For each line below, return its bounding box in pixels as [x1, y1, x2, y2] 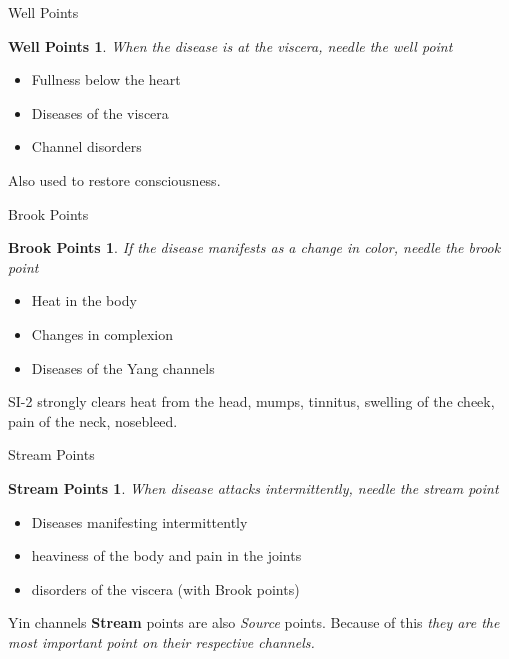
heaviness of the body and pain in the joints [31, 545, 302, 566]
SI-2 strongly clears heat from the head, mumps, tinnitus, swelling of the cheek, [8, 391, 495, 412]
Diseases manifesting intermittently [31, 511, 248, 532]
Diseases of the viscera [31, 102, 169, 123]
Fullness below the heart [31, 69, 181, 90]
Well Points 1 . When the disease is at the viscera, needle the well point [8, 35, 453, 56]
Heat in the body [31, 290, 137, 311]
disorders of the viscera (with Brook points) [31, 578, 300, 599]
